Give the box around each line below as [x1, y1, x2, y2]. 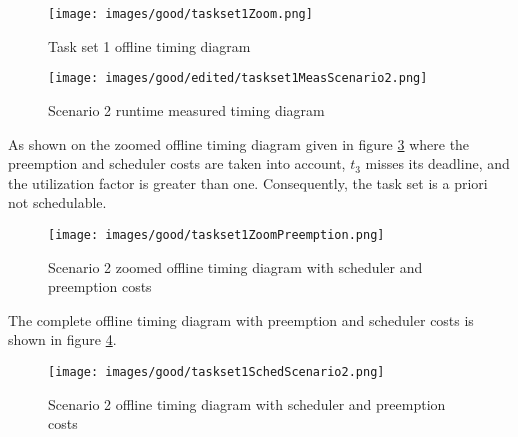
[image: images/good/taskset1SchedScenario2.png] [48, 364, 385, 379]
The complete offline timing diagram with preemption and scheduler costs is [8, 309, 474, 330]
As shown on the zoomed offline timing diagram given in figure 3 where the [8, 133, 470, 154]
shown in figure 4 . [8, 329, 117, 350]
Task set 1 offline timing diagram [48, 35, 251, 56]
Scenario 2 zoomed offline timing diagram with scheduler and [48, 256, 423, 277]
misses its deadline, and [365, 153, 510, 174]
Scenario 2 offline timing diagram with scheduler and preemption [48, 393, 446, 414]
